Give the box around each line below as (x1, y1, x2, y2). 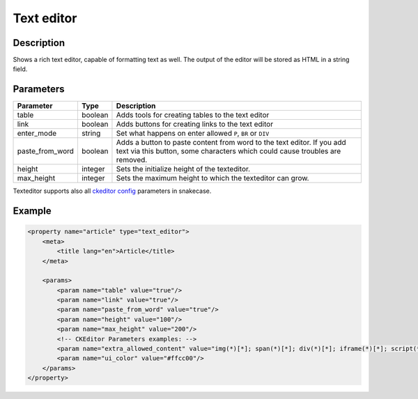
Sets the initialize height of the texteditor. (116, 164, 251, 174)
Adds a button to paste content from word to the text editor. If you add (116, 138, 346, 148)
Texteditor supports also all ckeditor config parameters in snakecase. (13, 187, 212, 195)
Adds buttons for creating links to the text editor (116, 119, 274, 129)
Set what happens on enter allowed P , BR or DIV (116, 129, 270, 139)
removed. (116, 155, 148, 165)
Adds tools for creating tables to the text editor (116, 110, 270, 120)
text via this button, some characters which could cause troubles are (116, 146, 341, 156)
